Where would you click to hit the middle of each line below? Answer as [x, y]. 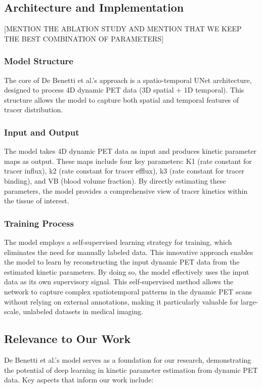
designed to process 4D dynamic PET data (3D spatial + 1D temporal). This [124, 90]
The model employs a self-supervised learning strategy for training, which [118, 242]
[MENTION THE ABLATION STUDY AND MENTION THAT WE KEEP [123, 29]
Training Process [39, 223]
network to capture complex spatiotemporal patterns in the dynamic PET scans [128, 291]
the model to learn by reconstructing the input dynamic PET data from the [122, 262]
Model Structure [39, 61]
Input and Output [42, 132]
